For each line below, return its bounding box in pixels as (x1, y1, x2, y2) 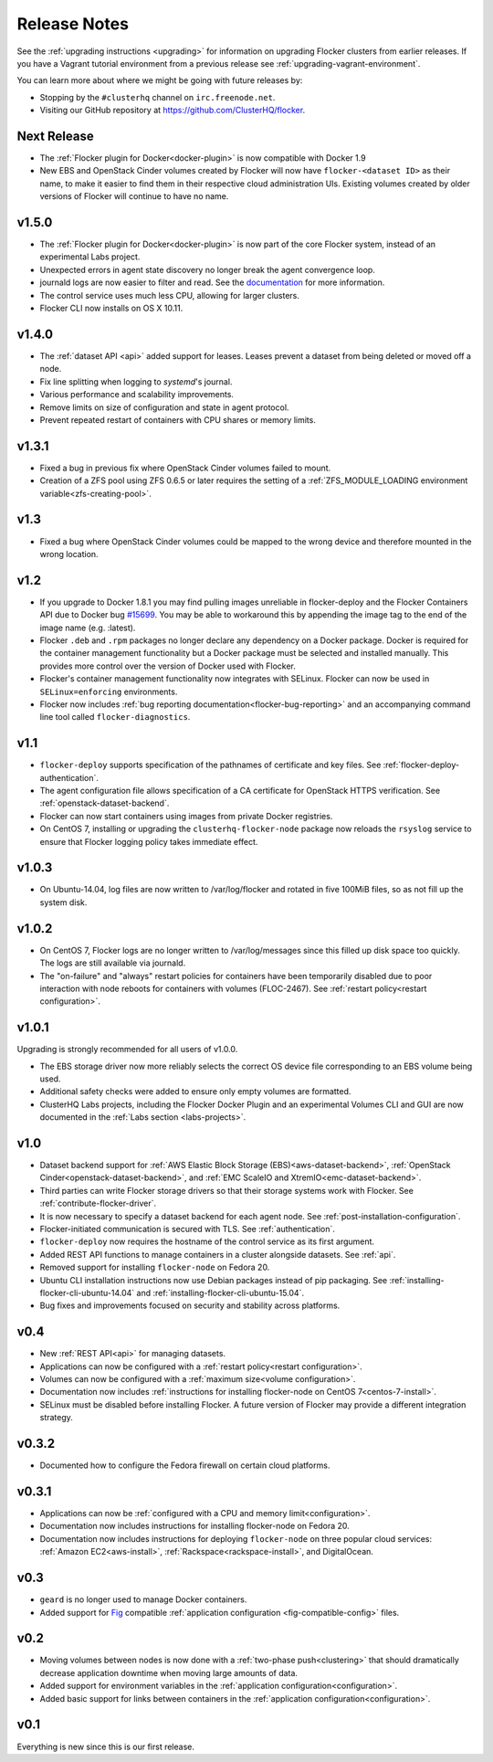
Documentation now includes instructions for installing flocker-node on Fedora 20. (39, 1521, 351, 1532)
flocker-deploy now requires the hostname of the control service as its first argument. (39, 1236, 374, 1247)
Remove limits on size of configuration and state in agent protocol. (39, 402, 289, 413)
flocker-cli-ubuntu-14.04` (39, 1288, 135, 1298)
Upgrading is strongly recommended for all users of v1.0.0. (16, 1044, 238, 1055)
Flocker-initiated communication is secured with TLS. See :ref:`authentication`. (39, 1224, 335, 1235)
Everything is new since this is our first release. (16, 1741, 195, 1752)
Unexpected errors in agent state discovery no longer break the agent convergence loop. (39, 264, 376, 275)
